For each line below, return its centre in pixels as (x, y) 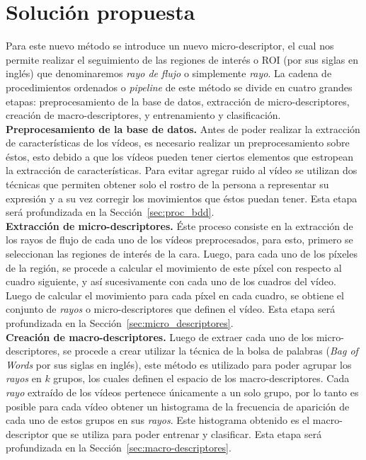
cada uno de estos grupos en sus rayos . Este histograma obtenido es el (158, 420)
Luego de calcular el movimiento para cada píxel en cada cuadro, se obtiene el (175, 295)
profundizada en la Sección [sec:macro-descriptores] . (119, 448)
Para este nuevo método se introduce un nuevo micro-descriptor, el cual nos (170, 46)
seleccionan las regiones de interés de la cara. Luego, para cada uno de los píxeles (182, 254)
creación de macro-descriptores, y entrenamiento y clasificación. (143, 115)
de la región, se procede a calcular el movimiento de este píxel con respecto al (174, 267)
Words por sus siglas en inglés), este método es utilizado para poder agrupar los (179, 364)
